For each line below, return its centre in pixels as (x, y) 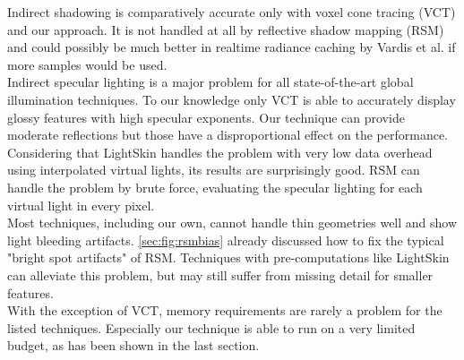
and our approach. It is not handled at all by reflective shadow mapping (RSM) (226, 29)
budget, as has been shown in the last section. (133, 345)
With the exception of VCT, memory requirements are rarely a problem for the (225, 310)
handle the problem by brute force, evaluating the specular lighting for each (215, 187)
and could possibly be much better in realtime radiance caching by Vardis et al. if (232, 47)
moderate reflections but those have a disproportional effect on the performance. (228, 135)
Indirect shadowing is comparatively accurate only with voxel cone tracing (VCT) (232, 12)
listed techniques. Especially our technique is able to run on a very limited (211, 327)
